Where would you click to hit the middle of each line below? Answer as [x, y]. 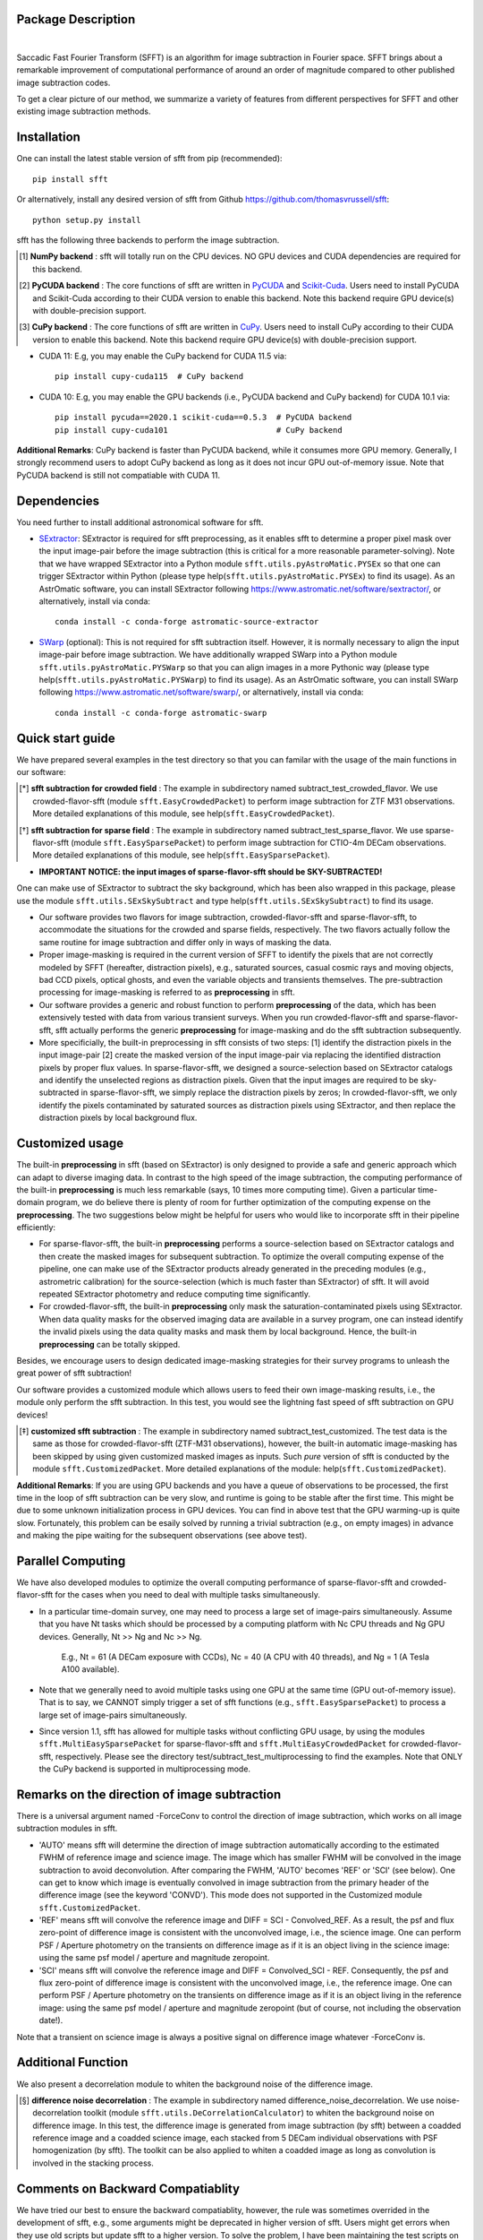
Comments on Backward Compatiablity [128, 2188]
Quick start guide [66, 738]
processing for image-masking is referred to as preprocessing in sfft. [167, 992]
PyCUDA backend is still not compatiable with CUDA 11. [119, 475]
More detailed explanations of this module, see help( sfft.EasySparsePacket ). [182, 855]
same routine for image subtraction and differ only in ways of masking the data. [185, 942]
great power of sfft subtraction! [74, 1373]
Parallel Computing [71, 1560]
